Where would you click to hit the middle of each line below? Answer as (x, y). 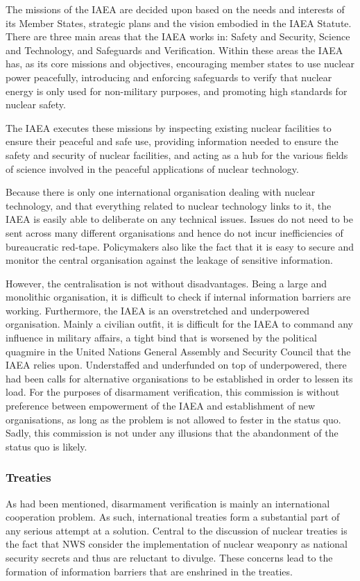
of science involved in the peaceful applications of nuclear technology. (152, 168)
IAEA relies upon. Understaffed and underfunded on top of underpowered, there (176, 365)
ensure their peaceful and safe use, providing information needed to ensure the (172, 141)
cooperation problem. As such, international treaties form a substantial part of (173, 517)
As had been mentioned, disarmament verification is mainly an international (168, 503)
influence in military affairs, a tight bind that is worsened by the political (161, 338)
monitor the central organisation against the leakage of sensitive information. (169, 260)
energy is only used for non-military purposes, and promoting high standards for (177, 91)
